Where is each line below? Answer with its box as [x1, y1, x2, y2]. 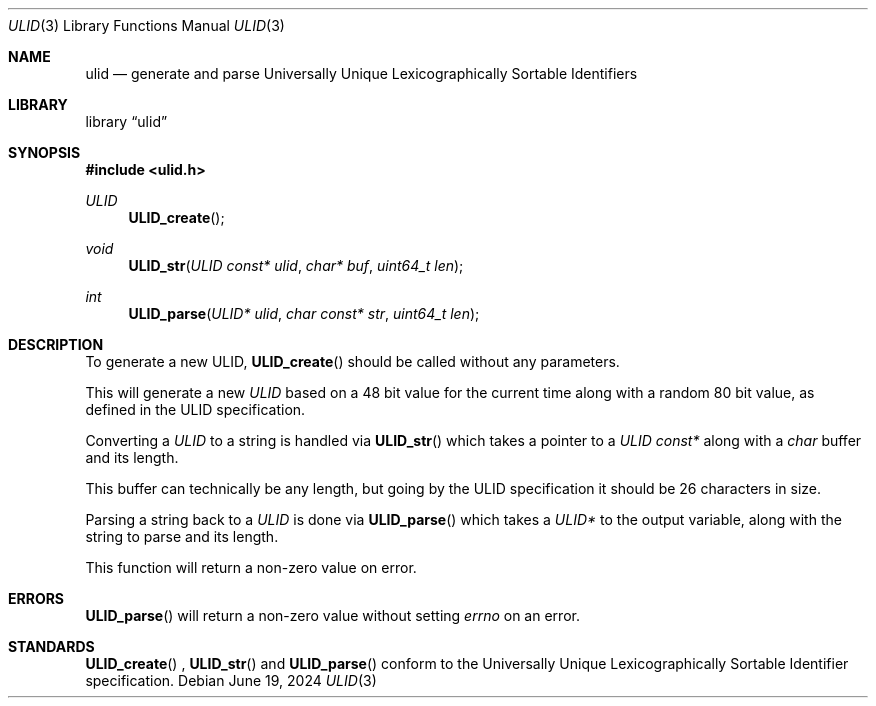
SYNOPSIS [8, 144, 81, 161]
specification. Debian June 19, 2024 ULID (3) [85, 672, 377, 689]
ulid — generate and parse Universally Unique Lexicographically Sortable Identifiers [85, 65, 638, 82]
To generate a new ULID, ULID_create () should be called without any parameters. [85, 353, 620, 370]
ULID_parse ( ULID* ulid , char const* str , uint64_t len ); [128, 305, 480, 322]
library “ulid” [85, 113, 168, 130]
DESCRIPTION [8, 336, 104, 353]
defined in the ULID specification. [85, 401, 306, 418]
